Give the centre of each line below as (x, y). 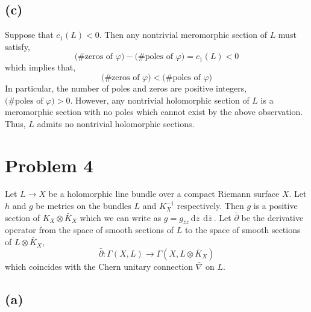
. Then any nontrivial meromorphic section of (183, 35)
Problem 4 (49, 165)
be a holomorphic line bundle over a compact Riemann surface (164, 194)
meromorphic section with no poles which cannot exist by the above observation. (154, 112)
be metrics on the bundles (83, 206)
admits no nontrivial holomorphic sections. (116, 123)
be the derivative (272, 217)
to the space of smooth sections (243, 230)
